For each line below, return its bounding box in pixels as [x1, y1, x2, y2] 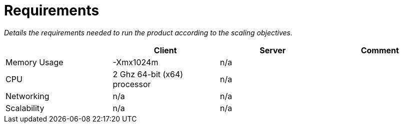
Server [259, 45, 286, 55]
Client [153, 45, 177, 55]
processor [112, 79, 151, 89]
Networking [5, 91, 49, 101]
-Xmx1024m [112, 57, 158, 67]
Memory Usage [5, 57, 63, 67]
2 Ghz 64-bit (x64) [112, 69, 183, 79]
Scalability [5, 103, 44, 113]
